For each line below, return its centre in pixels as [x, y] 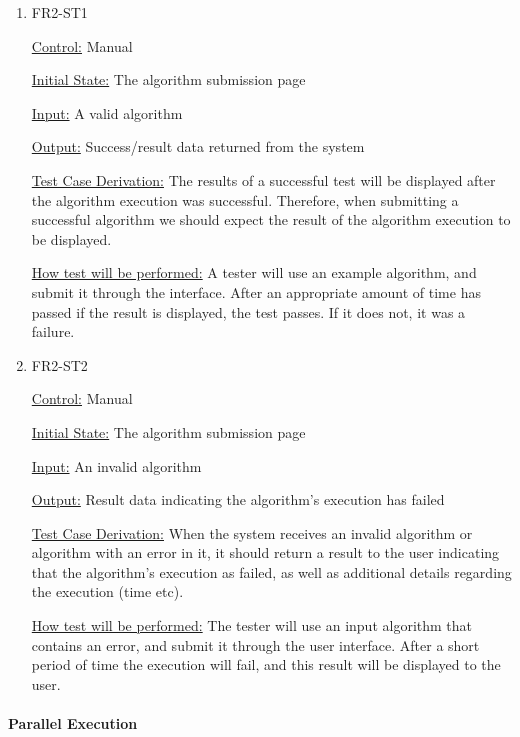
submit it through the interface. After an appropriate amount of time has [256, 291]
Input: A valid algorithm [107, 112]
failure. [53, 331]
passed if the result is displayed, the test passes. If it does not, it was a [248, 311]
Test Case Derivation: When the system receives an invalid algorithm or [252, 532]
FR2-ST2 [59, 364]
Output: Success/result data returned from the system [198, 146]
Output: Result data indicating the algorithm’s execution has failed [238, 499]
